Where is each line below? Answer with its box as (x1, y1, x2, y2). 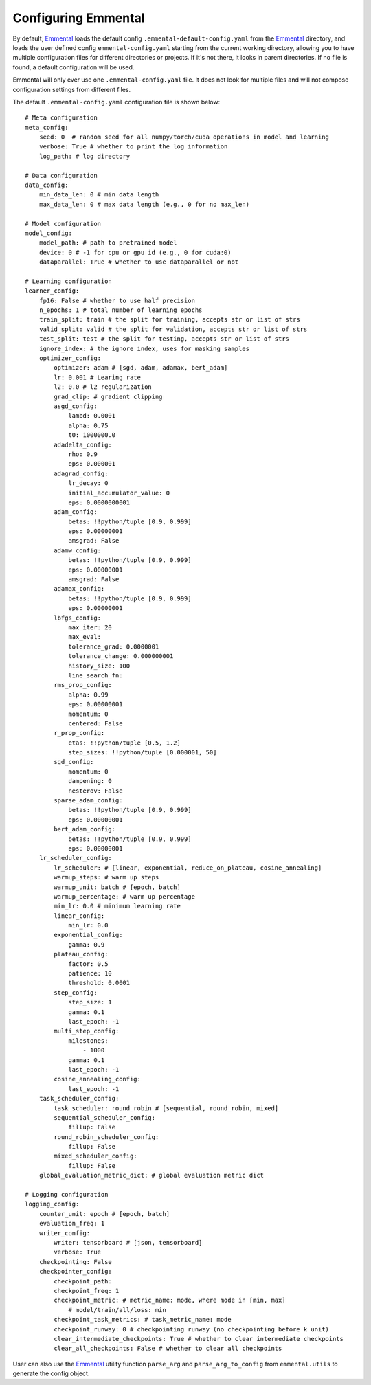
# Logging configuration (25, 1191, 109, 1199)
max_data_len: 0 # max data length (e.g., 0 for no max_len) (38, 200, 250, 208)
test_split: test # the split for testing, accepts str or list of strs (38, 335, 290, 343)
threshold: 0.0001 (68, 979, 131, 987)
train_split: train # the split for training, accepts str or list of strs (38, 316, 300, 324)
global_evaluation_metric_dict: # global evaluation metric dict (38, 1171, 265, 1180)
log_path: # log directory (38, 152, 131, 160)
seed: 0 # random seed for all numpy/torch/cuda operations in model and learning (38, 133, 330, 141)
